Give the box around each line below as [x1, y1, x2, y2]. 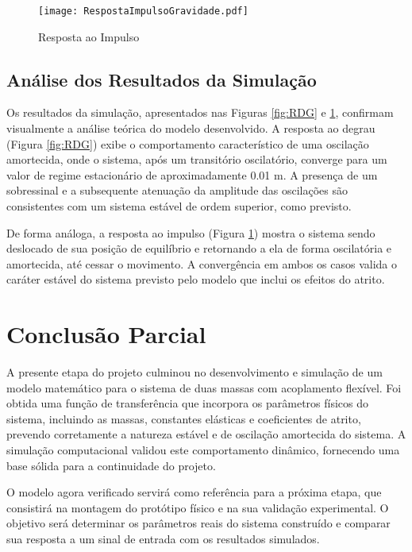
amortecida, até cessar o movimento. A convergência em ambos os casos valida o [6, 255, 398, 272]
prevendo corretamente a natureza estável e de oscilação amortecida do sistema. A [6, 426, 406, 442]
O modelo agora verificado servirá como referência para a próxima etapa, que [6, 484, 382, 500]
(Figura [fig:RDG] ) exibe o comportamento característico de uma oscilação [6, 135, 369, 152]
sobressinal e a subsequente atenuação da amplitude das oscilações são [6, 182, 348, 199]
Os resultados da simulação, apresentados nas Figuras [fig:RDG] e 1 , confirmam [6, 104, 394, 121]
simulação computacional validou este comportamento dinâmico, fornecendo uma [6, 442, 400, 458]
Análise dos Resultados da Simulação [6, 67, 317, 91]
